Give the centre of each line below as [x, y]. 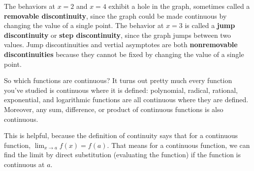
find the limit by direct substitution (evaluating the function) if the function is [123, 155]
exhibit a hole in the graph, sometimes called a [179, 6]
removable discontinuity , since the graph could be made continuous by [115, 15]
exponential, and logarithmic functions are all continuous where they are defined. [126, 100]
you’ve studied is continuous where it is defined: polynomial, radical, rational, [121, 90]
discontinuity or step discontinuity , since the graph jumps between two [118, 35]
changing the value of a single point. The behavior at [84, 25]
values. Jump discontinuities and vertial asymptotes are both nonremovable [121, 44]
